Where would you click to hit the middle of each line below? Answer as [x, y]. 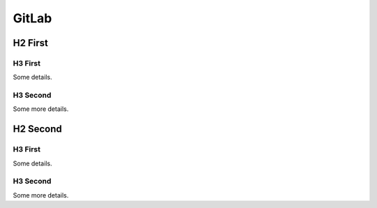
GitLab [32, 18]
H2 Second [37, 129]
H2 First [30, 43]
